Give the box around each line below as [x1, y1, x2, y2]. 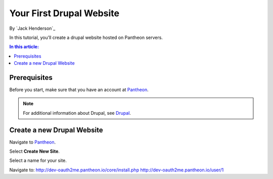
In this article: [9, 43, 39, 50]
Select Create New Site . [9, 148, 60, 154]
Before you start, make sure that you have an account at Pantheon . [9, 86, 149, 93]
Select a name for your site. [9, 157, 67, 164]
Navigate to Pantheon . [9, 139, 56, 145]
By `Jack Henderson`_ [9, 25, 56, 31]
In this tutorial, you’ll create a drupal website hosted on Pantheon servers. [9, 34, 163, 40]
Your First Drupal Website [9, 8, 120, 19]
